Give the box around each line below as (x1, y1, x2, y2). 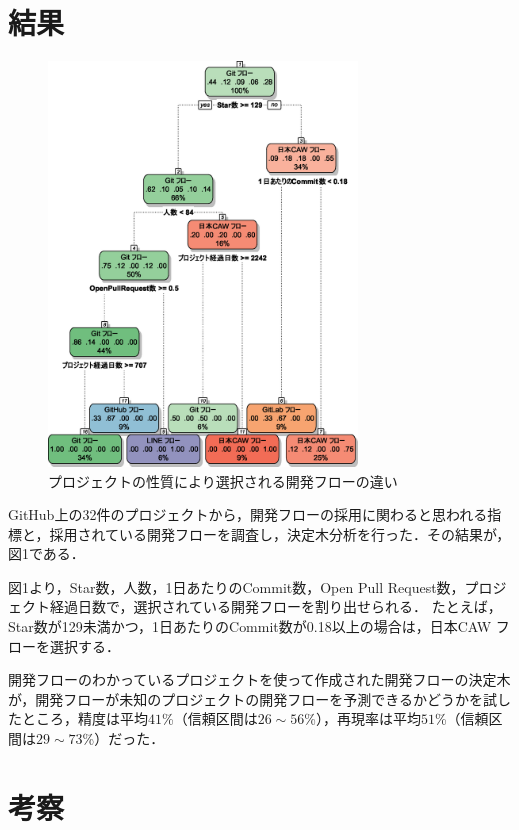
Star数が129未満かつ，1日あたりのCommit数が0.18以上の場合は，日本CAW (8, 616, 492, 637)
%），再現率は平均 (304, 708, 421, 729)
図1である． (8, 543, 85, 564)
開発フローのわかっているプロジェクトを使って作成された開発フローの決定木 (8, 669, 511, 690)
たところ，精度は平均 (8, 708, 148, 729)
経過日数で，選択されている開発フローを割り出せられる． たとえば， (49, 596, 502, 617)
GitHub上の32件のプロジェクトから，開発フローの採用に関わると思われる (8, 504, 488, 525)
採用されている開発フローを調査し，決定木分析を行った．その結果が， (49, 523, 511, 544)
